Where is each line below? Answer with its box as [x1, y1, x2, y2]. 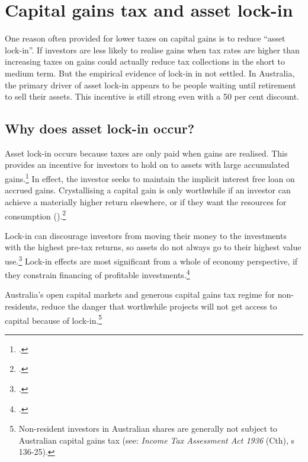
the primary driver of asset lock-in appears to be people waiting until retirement [5, 78, 296, 91]
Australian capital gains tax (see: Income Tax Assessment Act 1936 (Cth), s [18, 434, 295, 446]
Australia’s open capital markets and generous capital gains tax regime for [5, 288, 275, 301]
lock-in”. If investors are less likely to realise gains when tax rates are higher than [5, 43, 300, 56]
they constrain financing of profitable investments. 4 [5, 267, 190, 281]
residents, [5, 300, 39, 313]
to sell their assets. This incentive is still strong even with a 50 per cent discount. [5, 90, 299, 103]
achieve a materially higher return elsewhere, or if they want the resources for [5, 195, 287, 208]
